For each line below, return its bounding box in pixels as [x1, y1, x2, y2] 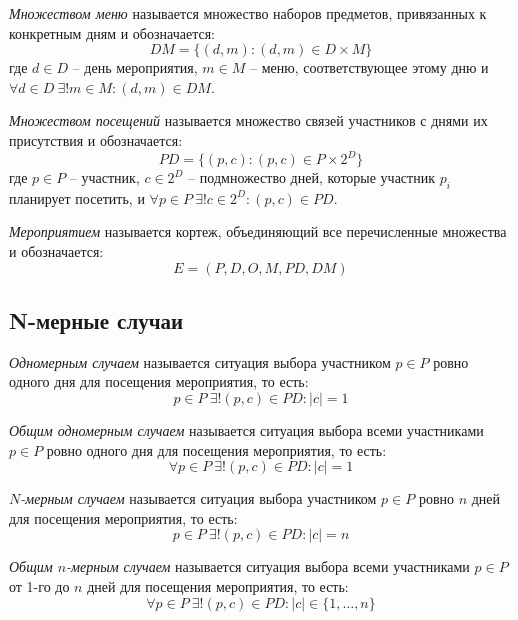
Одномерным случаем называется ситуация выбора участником [9, 351, 391, 372]
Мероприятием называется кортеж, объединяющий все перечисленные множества [9, 221, 507, 242]
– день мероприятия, [72, 57, 198, 78]
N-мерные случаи [9, 305, 184, 336]
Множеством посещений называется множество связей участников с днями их [9, 110, 488, 131]
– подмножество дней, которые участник [188, 167, 435, 188]
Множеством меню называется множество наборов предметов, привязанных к [9, 3, 487, 23]
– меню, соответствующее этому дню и [249, 57, 489, 78]
